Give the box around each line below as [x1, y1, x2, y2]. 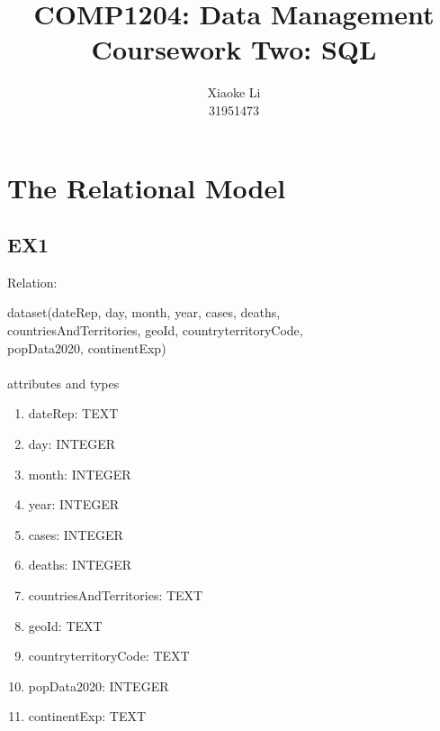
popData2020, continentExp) [7, 338, 166, 357]
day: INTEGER [28, 434, 116, 453]
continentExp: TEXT [28, 707, 147, 726]
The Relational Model [7, 169, 286, 206]
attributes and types [7, 373, 120, 392]
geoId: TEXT [28, 616, 103, 635]
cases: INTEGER [28, 525, 123, 544]
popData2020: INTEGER [28, 676, 169, 695]
